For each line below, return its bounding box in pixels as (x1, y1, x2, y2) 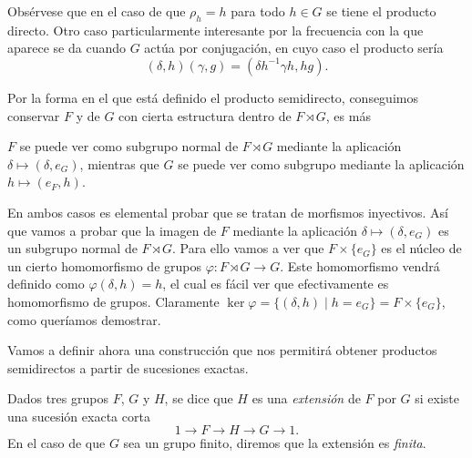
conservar (7, 106, 60, 125)
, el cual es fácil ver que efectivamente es (162, 274, 389, 293)
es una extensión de (251, 389, 361, 408)
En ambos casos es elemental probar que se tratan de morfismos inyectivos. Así (7, 202, 448, 221)
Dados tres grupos (7, 389, 108, 408)
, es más (325, 106, 371, 125)
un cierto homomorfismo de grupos (7, 256, 201, 275)
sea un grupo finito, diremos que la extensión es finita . (123, 433, 426, 453)
